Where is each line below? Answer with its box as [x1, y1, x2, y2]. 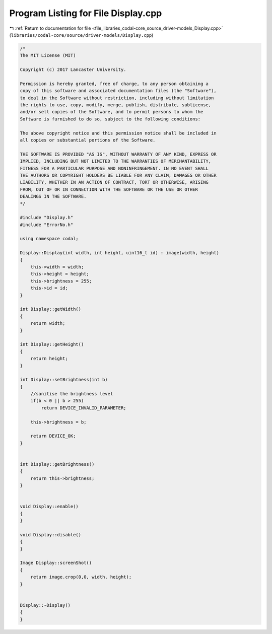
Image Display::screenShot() [20, 560, 92, 566]
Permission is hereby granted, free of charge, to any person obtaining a [20, 81, 209, 87]
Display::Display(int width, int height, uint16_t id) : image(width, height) [20, 250, 219, 256]
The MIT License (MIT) [20, 53, 76, 58]
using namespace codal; [20, 236, 79, 242]
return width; [30, 320, 65, 326]
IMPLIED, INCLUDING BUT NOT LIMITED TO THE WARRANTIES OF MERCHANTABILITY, [20, 159, 212, 164]
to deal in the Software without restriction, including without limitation [20, 95, 214, 101]
